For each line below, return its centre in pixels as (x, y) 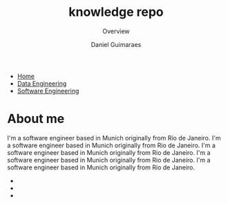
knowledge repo (116, 12)
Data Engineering (42, 83)
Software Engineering (48, 91)
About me (36, 119)
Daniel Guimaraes (116, 44)
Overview (116, 31)
